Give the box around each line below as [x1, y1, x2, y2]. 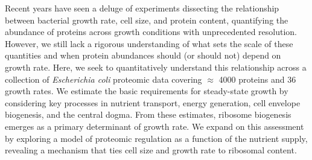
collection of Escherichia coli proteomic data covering [5, 72, 202, 85]
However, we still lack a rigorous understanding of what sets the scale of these [5, 37, 293, 50]
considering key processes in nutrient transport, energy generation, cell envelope [5, 96, 301, 109]
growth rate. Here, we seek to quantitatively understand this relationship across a [5, 60, 307, 73]
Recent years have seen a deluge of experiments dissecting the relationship [5, 2, 279, 14]
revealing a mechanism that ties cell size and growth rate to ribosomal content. [5, 144, 297, 156]
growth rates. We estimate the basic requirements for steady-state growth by [5, 85, 288, 97]
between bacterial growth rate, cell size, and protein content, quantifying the [5, 13, 288, 26]
